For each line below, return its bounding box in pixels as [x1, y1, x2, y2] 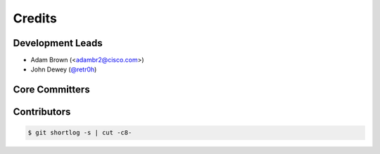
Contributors [13, 106, 71, 118]
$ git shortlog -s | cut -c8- [27, 129, 132, 136]
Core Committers [13, 84, 91, 96]
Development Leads [13, 37, 103, 49]
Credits [13, 10, 58, 26]
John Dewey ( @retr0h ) [30, 65, 97, 73]
